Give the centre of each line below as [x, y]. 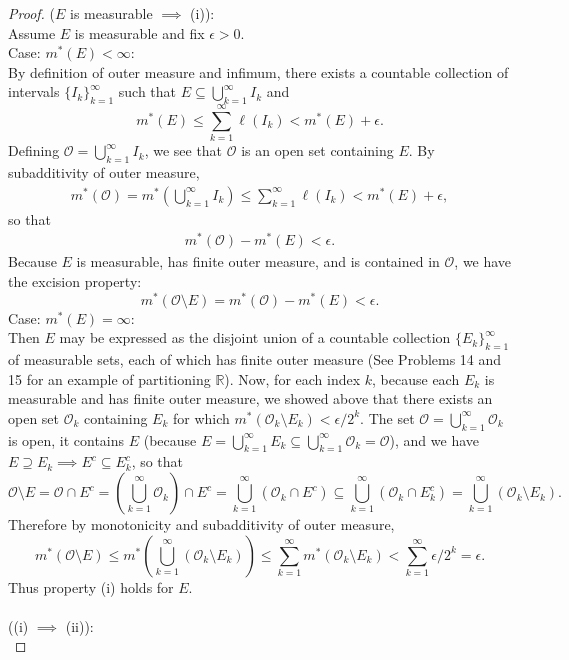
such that [147, 91]
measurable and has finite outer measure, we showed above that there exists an [250, 398]
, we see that [183, 150]
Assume [32, 32]
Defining [34, 150]
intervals [34, 91]
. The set [387, 417]
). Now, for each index [292, 378]
